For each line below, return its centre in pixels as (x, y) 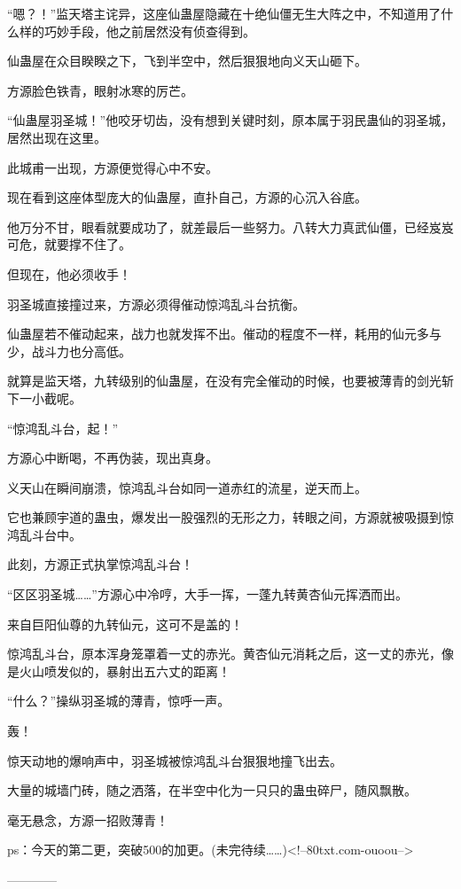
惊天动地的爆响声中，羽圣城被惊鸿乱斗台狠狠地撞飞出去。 (175, 760)
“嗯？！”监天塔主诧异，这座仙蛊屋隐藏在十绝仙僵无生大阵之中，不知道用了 (224, 13)
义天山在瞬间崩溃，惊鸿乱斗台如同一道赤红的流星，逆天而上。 (187, 487)
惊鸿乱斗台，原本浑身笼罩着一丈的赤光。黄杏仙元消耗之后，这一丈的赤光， (224, 654)
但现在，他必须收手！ (69, 273)
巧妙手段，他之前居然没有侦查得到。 (149, 31)
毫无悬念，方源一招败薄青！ (88, 819)
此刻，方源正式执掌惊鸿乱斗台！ (100, 564)
